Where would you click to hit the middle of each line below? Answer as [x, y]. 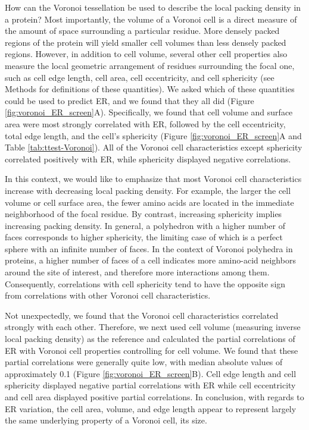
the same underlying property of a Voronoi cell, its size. [106, 420]
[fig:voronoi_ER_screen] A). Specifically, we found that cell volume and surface [149, 112]
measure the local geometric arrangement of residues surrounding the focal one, [150, 65]
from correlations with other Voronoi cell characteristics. [108, 295]
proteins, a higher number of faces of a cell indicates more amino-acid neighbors [150, 260]
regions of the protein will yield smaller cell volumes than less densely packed [146, 42]
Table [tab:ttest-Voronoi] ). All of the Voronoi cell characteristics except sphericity [154, 147]
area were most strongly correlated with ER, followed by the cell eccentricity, [145, 123]
